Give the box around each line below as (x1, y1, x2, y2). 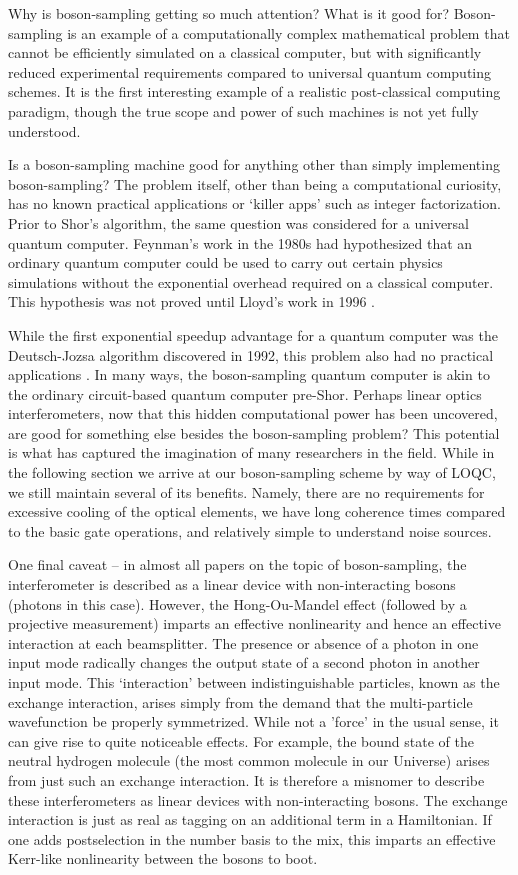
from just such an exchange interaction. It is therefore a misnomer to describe (8, 769, 485, 790)
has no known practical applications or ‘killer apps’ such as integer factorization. (8, 193, 501, 214)
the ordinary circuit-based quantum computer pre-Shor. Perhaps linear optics (8, 383, 482, 404)
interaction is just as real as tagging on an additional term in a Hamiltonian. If (8, 809, 492, 830)
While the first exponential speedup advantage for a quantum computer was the (8, 324, 498, 345)
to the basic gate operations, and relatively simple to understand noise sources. (8, 520, 492, 541)
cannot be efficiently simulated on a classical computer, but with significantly (8, 42, 482, 63)
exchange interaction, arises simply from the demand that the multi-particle (8, 691, 473, 712)
